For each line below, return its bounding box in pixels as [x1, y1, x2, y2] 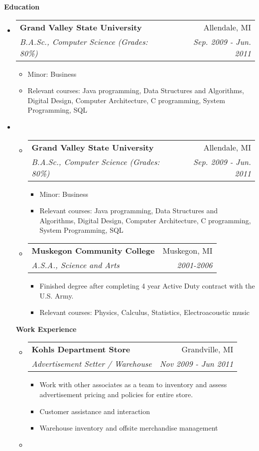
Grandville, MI [181, 343, 234, 355]
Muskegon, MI [162, 244, 213, 256]
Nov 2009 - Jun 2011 [159, 358, 234, 370]
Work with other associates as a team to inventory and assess [39, 379, 227, 390]
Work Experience [15, 323, 77, 334]
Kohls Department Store [31, 343, 130, 355]
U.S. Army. [39, 290, 74, 301]
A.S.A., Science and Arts [31, 259, 120, 271]
